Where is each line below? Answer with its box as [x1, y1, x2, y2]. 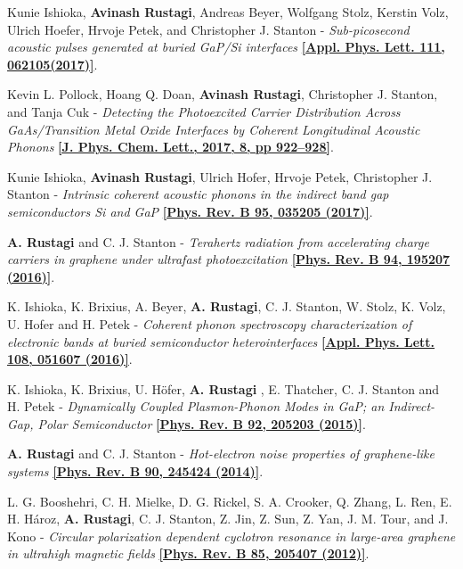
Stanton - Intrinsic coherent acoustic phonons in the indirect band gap [7, 185, 389, 203]
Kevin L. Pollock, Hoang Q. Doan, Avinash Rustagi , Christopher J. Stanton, [7, 85, 438, 103]
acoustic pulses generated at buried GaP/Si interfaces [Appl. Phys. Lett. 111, [7, 37, 445, 56]
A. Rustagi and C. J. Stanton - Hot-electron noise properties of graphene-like [7, 444, 435, 463]
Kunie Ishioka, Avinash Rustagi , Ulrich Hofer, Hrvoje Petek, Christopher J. [7, 167, 433, 186]
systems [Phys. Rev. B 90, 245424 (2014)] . [7, 462, 264, 481]
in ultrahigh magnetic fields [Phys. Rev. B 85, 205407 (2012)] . [7, 544, 370, 563]
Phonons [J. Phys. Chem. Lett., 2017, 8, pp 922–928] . [7, 137, 334, 156]
